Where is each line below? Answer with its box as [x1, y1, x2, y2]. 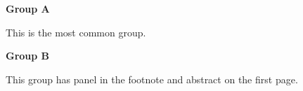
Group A [6, 1, 50, 15]
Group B [6, 48, 50, 63]
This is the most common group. [6, 24, 146, 39]
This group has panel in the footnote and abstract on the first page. [6, 71, 298, 86]
